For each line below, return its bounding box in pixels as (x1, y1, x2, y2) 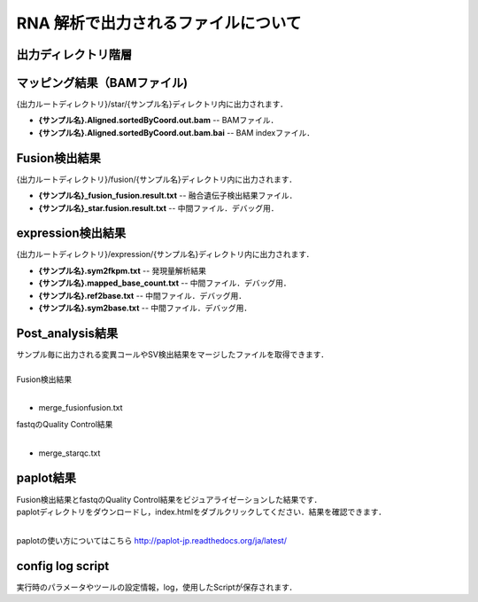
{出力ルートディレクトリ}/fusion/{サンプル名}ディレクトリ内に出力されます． (16, 174, 297, 184)
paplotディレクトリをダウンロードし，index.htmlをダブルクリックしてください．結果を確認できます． (16, 506, 387, 517)
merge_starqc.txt (38, 448, 101, 458)
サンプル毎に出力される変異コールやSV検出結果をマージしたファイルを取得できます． (16, 348, 329, 359)
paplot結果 (16, 471, 77, 486)
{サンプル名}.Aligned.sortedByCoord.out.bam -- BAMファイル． (38, 115, 279, 126)
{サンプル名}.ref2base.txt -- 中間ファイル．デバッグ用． (38, 290, 247, 301)
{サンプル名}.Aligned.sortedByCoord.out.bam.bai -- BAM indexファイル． (38, 127, 314, 137)
